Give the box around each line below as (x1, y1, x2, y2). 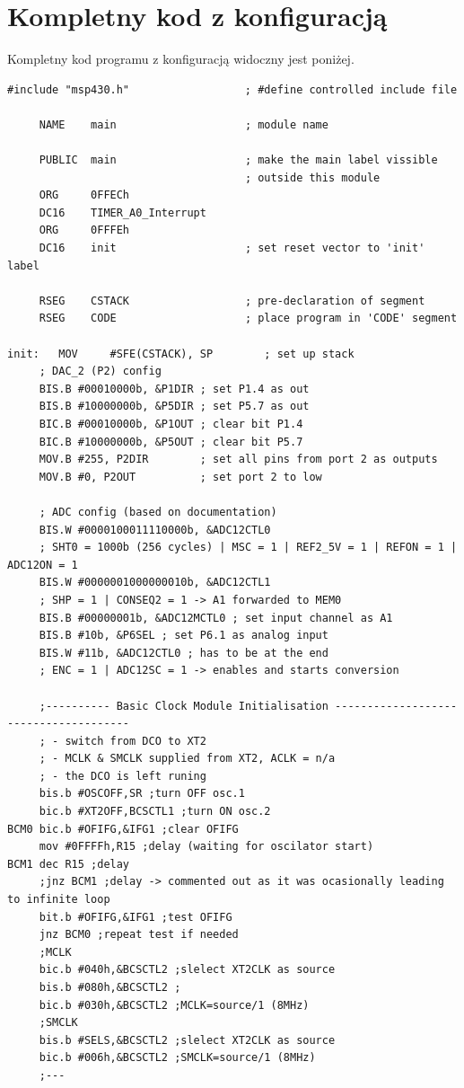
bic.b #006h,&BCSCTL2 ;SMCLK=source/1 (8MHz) (39, 1051, 316, 1065)
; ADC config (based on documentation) (39, 505, 277, 518)
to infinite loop (7, 893, 110, 907)
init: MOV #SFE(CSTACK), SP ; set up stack (7, 347, 355, 360)
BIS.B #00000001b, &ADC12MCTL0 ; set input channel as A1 (39, 611, 393, 624)
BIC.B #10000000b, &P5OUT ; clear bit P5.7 (39, 435, 303, 448)
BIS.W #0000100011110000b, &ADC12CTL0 (39, 523, 271, 536)
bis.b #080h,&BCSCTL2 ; (39, 981, 181, 994)
